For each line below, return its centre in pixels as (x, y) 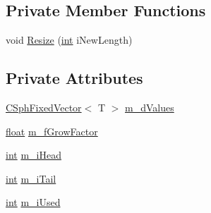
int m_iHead (34, 155)
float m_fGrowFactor (52, 131)
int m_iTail (31, 178)
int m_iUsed (33, 202)
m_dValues (150, 107)
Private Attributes (74, 78)
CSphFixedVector (44, 107)
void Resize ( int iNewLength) (69, 40)
